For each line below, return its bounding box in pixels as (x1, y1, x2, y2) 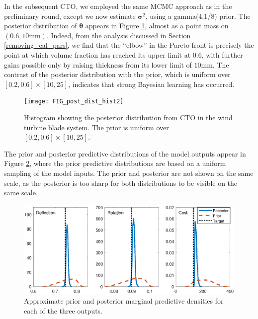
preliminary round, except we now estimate (4, 10, 136, 21)
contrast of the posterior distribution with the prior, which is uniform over (4, 69, 231, 80)
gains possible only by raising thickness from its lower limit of (4, 59, 192, 70)
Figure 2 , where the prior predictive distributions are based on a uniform (4, 158, 226, 168)
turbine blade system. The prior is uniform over (24, 122, 169, 132)
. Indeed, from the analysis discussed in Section (46, 30, 191, 40)
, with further (201, 49, 243, 60)
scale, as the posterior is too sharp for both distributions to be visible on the (4, 177, 238, 188)
